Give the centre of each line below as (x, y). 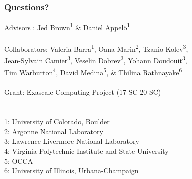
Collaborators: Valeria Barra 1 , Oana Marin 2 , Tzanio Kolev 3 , (96, 48)
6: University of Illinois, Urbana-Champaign (71, 171)
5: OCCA (19, 161)
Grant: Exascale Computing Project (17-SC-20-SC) (83, 92)
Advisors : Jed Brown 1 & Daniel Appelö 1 (67, 26)
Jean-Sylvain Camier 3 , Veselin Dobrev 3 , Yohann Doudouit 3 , (96, 60)
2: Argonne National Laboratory (54, 131)
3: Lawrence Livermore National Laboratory (72, 141)
